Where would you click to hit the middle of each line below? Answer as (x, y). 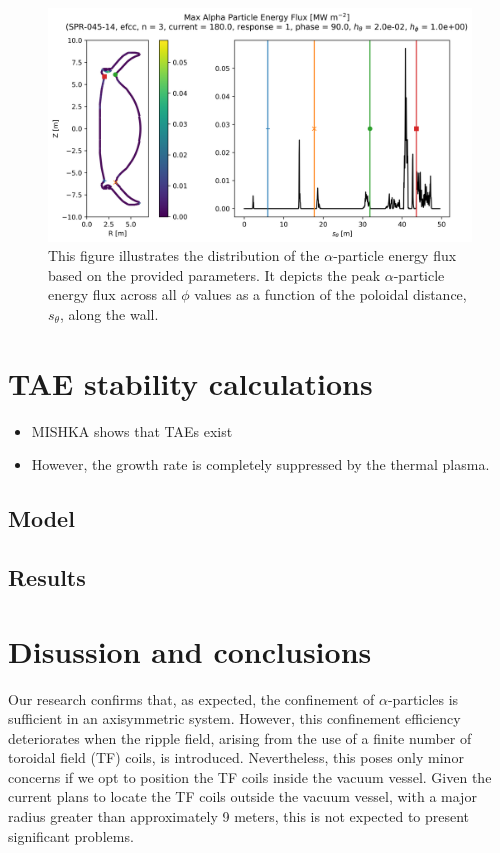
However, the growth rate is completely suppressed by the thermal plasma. (260, 464)
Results (47, 576)
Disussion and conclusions (190, 650)
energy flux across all (112, 294)
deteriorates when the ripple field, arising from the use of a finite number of (240, 737)
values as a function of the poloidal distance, (330, 294)
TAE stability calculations (190, 382)
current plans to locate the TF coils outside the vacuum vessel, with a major (242, 796)
